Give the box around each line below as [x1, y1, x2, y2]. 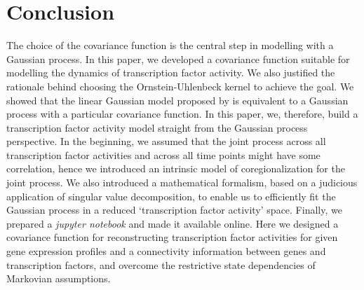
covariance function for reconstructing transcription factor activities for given [6, 230, 338, 244]
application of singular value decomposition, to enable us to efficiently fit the [6, 188, 336, 203]
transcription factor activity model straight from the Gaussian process [6, 120, 308, 134]
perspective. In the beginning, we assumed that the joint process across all [6, 134, 326, 149]
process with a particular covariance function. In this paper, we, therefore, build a [6, 106, 358, 121]
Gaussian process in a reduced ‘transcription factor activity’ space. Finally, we [6, 202, 342, 217]
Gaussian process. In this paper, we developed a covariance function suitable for [6, 51, 350, 66]
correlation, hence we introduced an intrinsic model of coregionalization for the [6, 161, 345, 176]
